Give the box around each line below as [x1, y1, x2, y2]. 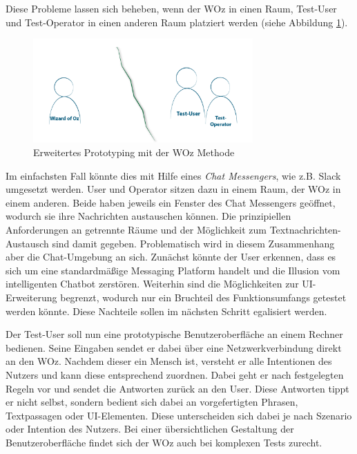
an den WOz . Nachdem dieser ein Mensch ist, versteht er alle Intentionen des [6, 354, 332, 368]
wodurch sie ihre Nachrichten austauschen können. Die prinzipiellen [6, 209, 291, 223]
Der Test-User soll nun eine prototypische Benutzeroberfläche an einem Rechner [6, 327, 343, 341]
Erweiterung [6, 290, 57, 305]
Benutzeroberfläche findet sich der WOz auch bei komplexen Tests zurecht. [6, 435, 322, 449]
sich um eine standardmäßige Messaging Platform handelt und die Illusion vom [6, 263, 340, 277]
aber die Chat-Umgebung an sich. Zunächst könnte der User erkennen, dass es [6, 249, 336, 264]
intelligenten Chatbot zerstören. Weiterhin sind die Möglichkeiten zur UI [6, 276, 313, 291]
